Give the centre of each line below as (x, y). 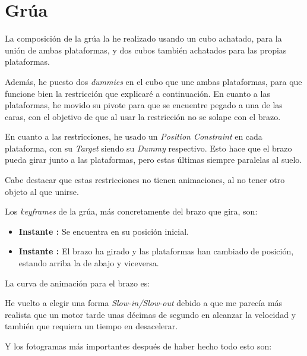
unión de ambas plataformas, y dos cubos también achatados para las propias (146, 50)
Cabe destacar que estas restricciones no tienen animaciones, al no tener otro (145, 180)
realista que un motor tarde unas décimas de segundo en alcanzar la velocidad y (151, 314)
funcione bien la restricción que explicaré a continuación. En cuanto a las (137, 93)
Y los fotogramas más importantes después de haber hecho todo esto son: (138, 346)
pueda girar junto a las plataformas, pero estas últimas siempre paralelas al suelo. (153, 160)
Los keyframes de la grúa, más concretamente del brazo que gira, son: (131, 211)
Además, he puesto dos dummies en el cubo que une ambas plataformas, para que (153, 81)
